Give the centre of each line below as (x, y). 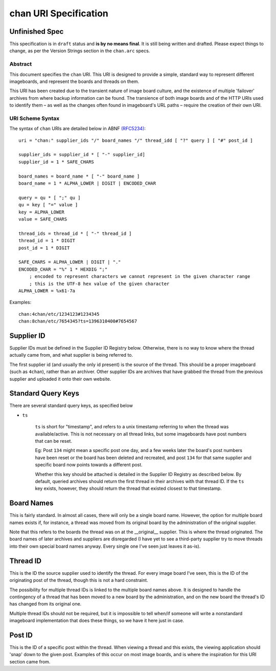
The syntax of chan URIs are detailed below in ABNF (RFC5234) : (77, 128)
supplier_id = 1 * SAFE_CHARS (56, 162)
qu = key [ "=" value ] (48, 205)
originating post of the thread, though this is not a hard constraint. (79, 580)
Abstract (21, 64)
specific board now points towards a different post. (89, 465)
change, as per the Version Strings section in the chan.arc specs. (80, 51)
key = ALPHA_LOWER (42, 212)
